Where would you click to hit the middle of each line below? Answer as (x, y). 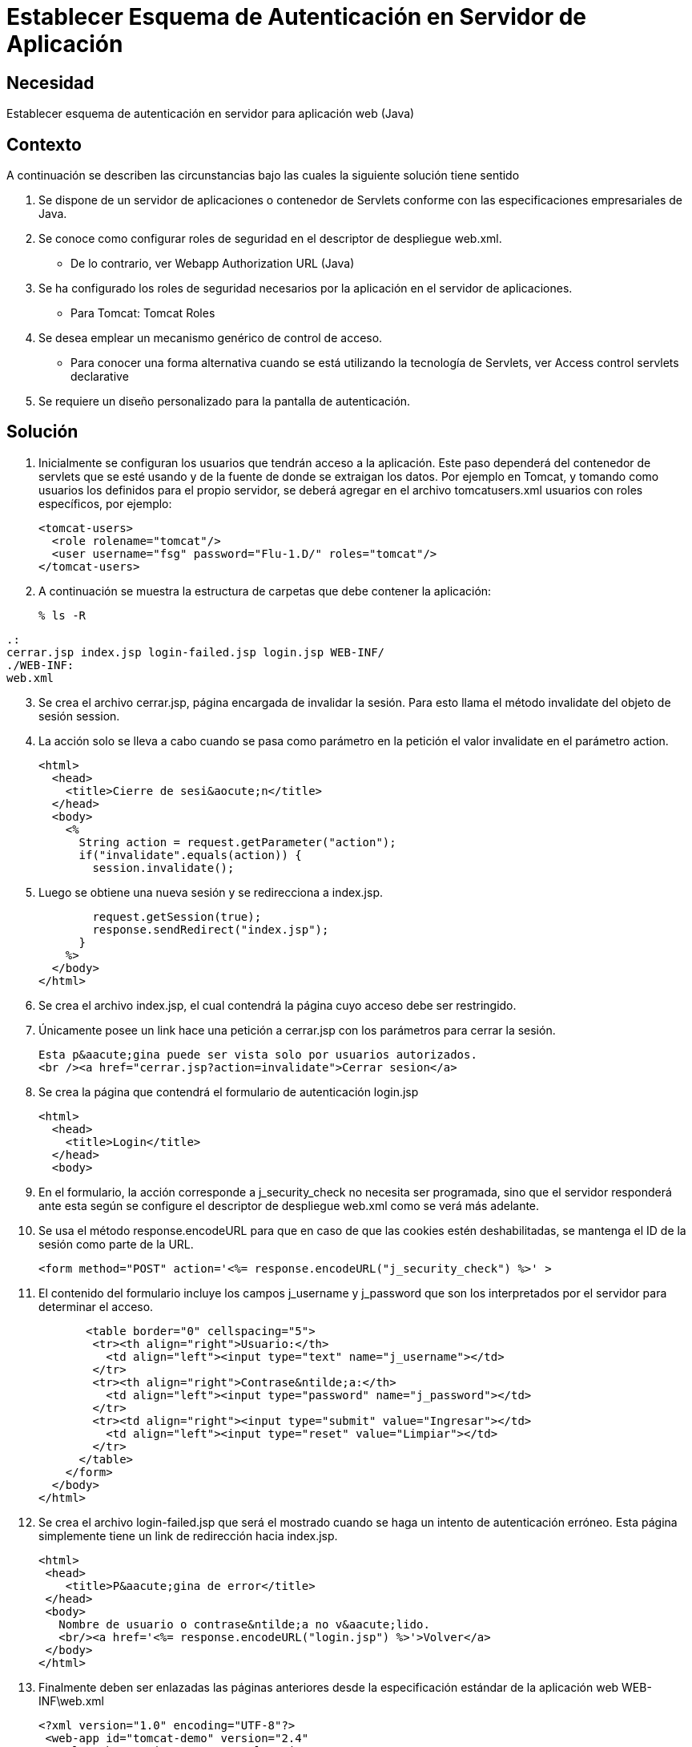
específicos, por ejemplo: (105, 503)
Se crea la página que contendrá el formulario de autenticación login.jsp (229, 1091)
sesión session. (79, 716)
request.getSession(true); (177, 916)
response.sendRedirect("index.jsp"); (211, 929)
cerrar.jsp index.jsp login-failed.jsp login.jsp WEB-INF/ (196, 652)
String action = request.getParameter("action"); (237, 842)
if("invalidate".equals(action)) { (190, 855)
